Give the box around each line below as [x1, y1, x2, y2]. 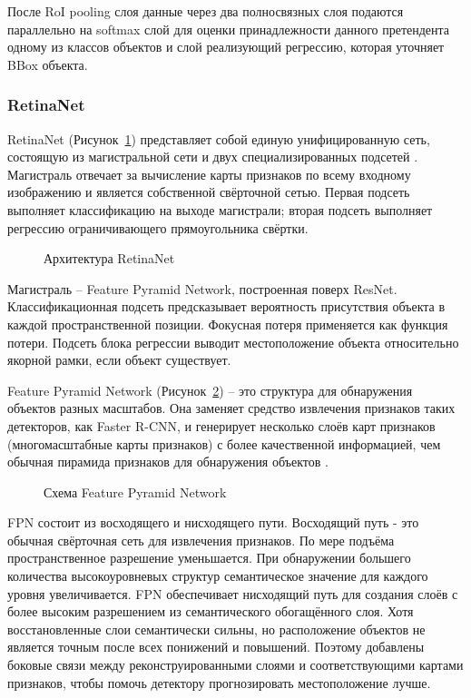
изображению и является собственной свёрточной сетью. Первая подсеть [7, 182, 410, 202]
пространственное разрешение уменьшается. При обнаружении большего [7, 548, 411, 567]
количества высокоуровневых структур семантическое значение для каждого [7, 566, 428, 585]
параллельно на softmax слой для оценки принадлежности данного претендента [7, 19, 450, 38]
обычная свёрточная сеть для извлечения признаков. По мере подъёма [7, 530, 395, 549]
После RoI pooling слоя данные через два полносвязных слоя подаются [7, 2, 404, 20]
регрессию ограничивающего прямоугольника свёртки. [7, 218, 309, 237]
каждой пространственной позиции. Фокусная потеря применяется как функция [7, 314, 448, 333]
